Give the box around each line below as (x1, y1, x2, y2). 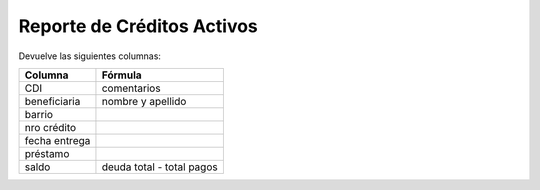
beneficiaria (24, 94, 81, 108)
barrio (24, 107, 54, 121)
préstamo (24, 146, 70, 160)
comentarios (101, 81, 161, 95)
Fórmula (101, 68, 142, 82)
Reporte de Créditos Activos (18, 15, 259, 37)
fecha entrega (24, 133, 91, 147)
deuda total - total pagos (101, 160, 219, 174)
